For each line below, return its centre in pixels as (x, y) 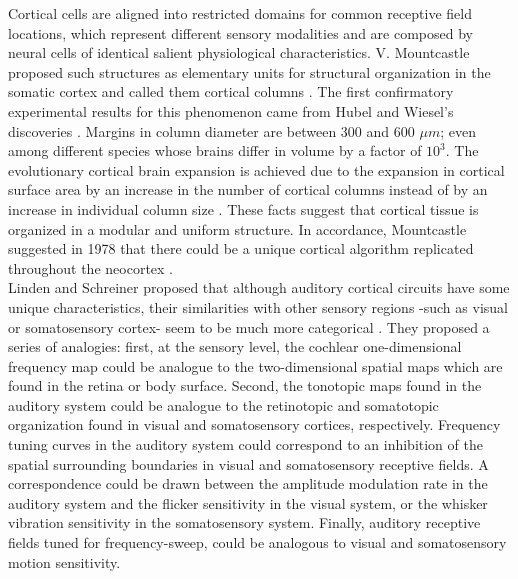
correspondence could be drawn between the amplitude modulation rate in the (248, 483)
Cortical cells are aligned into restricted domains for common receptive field (240, 13)
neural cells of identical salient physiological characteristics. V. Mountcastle (239, 52)
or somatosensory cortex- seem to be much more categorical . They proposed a (249, 326)
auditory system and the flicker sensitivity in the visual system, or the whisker (248, 502)
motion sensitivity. (64, 561)
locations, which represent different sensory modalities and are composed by (240, 32)
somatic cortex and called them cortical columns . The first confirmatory (231, 91)
